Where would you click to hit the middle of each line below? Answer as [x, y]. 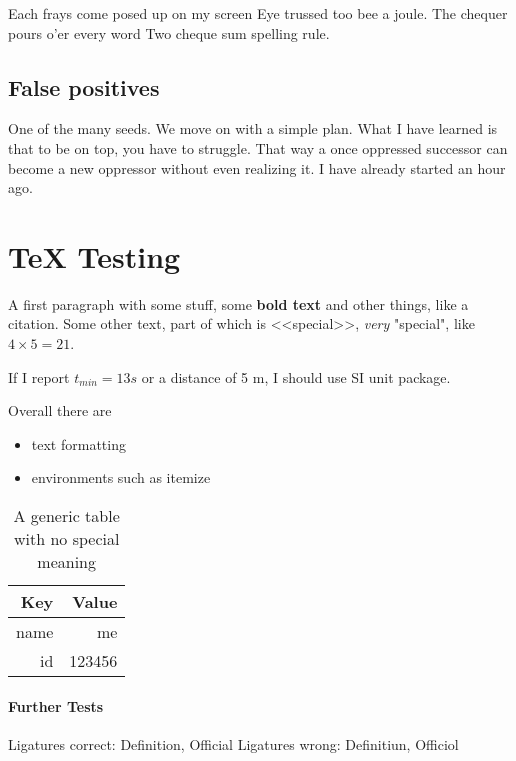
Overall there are [60, 410]
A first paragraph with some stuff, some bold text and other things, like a [238, 303]
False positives [84, 86]
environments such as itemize [121, 477]
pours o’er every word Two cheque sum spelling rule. [169, 32]
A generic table [66, 516]
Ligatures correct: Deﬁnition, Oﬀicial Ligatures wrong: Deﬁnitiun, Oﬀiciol [233, 743]
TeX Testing [94, 255]
